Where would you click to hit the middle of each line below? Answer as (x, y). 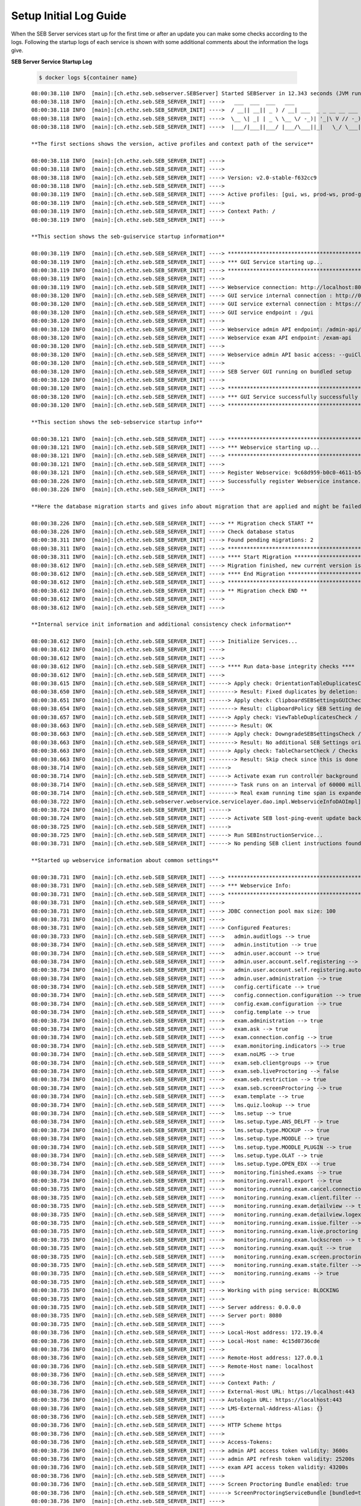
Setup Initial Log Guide (69, 16)
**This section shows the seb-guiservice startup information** (128, 237)
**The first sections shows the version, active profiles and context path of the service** (172, 144)
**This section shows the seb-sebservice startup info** (117, 422)
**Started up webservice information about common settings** (125, 861)
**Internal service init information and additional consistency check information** (161, 624)
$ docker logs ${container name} (88, 77)
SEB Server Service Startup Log (52, 61)
